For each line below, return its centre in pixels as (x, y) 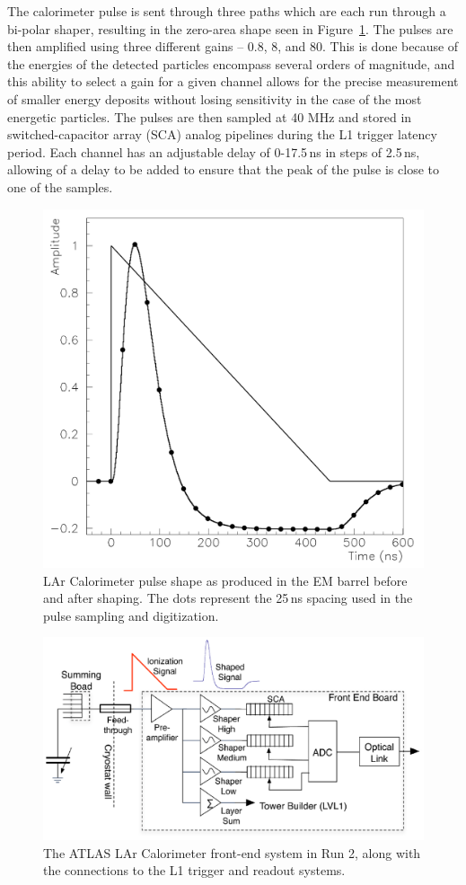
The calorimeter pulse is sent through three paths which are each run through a (227, 11)
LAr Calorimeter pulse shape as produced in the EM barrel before (225, 580)
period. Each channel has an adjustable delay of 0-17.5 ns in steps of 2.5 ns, (214, 151)
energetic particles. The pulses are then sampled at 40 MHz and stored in (210, 116)
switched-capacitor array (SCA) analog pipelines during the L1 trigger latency (222, 134)
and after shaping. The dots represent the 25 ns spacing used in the (228, 598)
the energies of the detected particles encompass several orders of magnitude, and (231, 63)
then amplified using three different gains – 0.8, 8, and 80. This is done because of (233, 46)
